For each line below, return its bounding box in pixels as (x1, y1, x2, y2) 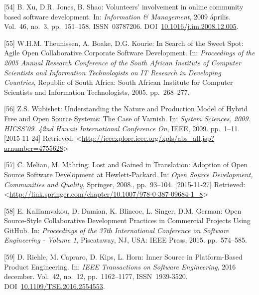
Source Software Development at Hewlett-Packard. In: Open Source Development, (4, 169, 253, 179)
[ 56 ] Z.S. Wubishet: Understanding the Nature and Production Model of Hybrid (4, 103, 248, 114)
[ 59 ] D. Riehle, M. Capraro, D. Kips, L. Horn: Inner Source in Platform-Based (4, 252, 243, 262)
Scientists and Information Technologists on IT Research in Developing (4, 67, 221, 77)
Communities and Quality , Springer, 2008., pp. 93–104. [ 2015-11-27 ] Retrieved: (4, 179, 246, 189)
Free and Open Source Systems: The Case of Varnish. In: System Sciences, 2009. (4, 113, 251, 123)
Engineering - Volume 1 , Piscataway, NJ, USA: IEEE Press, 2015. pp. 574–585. (4, 235, 247, 245)
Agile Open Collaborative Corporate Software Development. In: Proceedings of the (4, 47, 255, 58)
